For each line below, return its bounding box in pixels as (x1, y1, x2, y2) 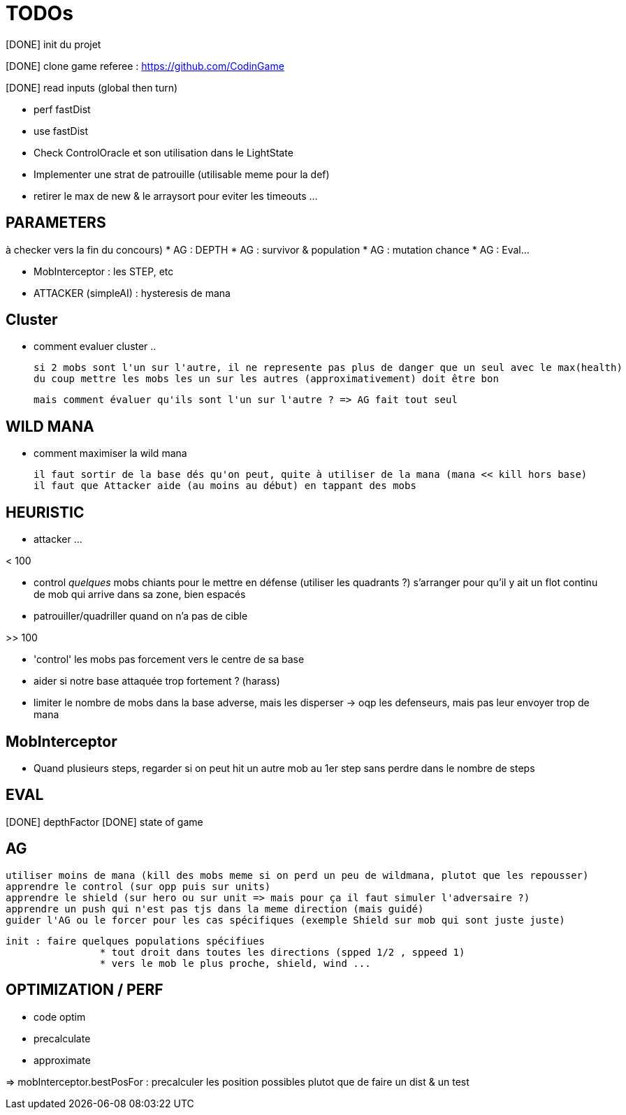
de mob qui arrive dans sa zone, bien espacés (34, 588, 246, 601)
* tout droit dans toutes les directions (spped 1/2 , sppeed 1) (99, 946, 465, 958)
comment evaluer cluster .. (34, 340, 156, 353)
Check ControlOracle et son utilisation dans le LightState (34, 146, 293, 159)
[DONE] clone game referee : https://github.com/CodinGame (6, 59, 284, 72)
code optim (34, 1010, 86, 1023)
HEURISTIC (6, 503, 85, 521)
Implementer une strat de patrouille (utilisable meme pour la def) (34, 168, 330, 180)
